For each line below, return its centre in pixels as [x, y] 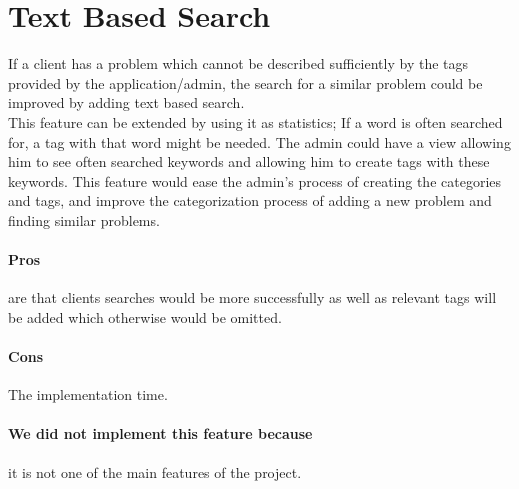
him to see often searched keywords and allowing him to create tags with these [249, 161]
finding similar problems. [84, 219]
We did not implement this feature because [160, 433]
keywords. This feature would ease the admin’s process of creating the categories [255, 180]
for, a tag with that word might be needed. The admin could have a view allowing [259, 141]
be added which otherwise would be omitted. [145, 316]
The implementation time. [88, 394]
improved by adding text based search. [126, 102]
